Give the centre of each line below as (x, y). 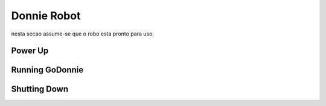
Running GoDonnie (47, 70)
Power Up (30, 51)
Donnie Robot (46, 16)
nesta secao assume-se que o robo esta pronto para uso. (82, 34)
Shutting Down (40, 89)
